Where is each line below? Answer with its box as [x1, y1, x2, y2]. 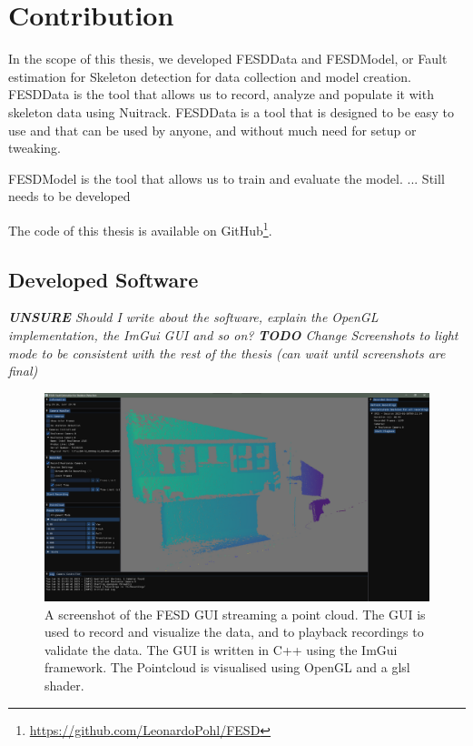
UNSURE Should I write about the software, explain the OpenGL [8, 307, 379, 327]
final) [8, 361, 38, 380]
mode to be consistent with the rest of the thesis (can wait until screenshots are [8, 343, 446, 362]
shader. [44, 676, 84, 695]
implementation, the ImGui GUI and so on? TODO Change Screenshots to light [8, 325, 458, 344]
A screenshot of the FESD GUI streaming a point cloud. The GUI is [44, 604, 426, 623]
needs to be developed [8, 186, 131, 206]
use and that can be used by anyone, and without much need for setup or [8, 120, 417, 139]
